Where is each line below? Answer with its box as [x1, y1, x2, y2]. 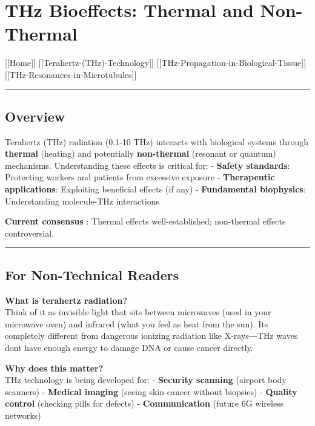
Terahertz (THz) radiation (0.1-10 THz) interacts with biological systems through [5, 135, 308, 148]
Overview [5, 106, 65, 125]
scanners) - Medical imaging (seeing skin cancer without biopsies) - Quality [5, 385, 297, 398]
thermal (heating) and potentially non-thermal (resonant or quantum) [5, 147, 276, 160]
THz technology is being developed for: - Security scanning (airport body [5, 373, 287, 386]
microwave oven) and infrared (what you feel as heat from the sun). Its [5, 317, 268, 330]
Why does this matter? [5, 361, 104, 374]
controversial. [5, 226, 55, 239]
